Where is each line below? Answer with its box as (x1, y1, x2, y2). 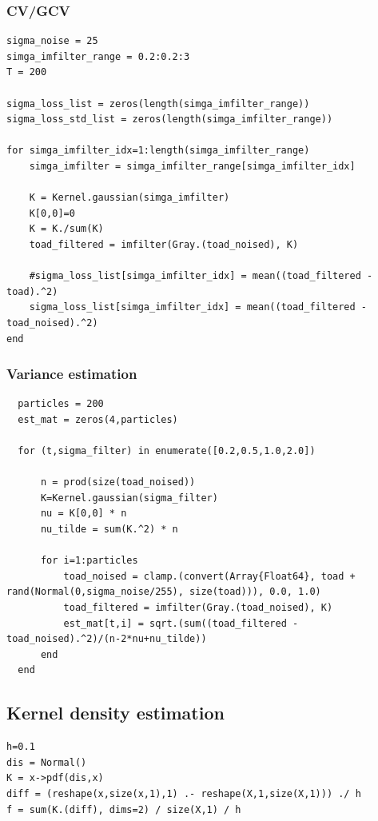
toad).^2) (6, 285, 58, 297)
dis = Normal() (6, 756, 87, 768)
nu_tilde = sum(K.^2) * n (40, 524, 178, 536)
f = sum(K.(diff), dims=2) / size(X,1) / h (6, 803, 241, 815)
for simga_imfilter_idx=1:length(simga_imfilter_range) (6, 145, 310, 157)
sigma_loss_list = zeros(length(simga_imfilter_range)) (6, 98, 310, 110)
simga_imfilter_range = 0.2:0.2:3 (6, 50, 190, 62)
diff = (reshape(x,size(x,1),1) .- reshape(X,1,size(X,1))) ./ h (6, 787, 361, 799)
